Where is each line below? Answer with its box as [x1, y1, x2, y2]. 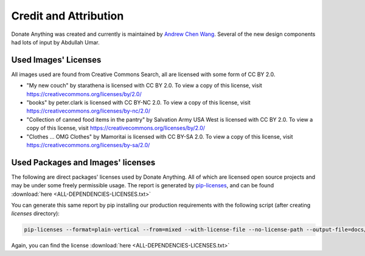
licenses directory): [11, 210, 60, 217]
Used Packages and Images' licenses [11, 157, 156, 167]
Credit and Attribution [11, 9, 124, 22]
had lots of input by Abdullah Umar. [11, 38, 100, 46]
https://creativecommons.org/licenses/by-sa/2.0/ [26, 141, 150, 148]
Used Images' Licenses [11, 55, 102, 65]
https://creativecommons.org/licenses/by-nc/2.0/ [26, 107, 151, 115]
